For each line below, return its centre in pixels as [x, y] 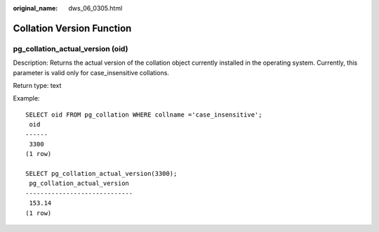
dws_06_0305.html [95, 8]
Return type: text [37, 85]
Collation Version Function [72, 28]
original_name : [35, 8]
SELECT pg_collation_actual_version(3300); [101, 174]
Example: [26, 98]
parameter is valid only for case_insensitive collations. [91, 72]
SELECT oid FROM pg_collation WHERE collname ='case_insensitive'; [144, 115]
